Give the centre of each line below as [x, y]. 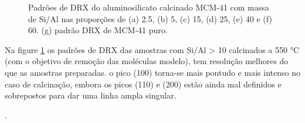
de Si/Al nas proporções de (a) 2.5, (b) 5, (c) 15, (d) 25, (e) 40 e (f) [150, 18]
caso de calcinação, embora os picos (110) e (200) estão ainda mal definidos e [143, 84]
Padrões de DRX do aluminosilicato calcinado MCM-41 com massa [149, 7]
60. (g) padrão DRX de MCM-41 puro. [98, 30]
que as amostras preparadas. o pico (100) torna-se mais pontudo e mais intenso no [152, 72]
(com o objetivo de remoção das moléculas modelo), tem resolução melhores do [147, 61]
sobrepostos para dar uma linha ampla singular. [91, 95]
